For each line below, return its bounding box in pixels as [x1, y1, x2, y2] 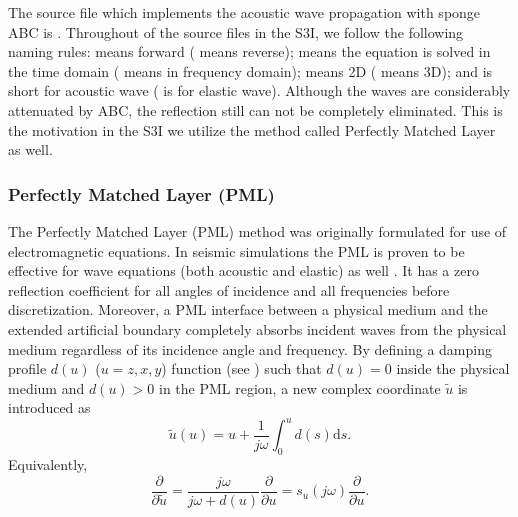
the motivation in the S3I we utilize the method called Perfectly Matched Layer [8, 119, 496, 140]
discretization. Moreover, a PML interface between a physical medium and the [8, 299, 488, 320]
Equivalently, [8, 454, 88, 475]
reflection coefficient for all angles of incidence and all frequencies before [8, 279, 450, 300]
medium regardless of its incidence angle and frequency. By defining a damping [8, 338, 492, 359]
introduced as [8, 397, 91, 418]
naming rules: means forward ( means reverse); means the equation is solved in [8, 41, 491, 62]
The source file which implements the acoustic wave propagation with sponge [8, 2, 481, 22]
